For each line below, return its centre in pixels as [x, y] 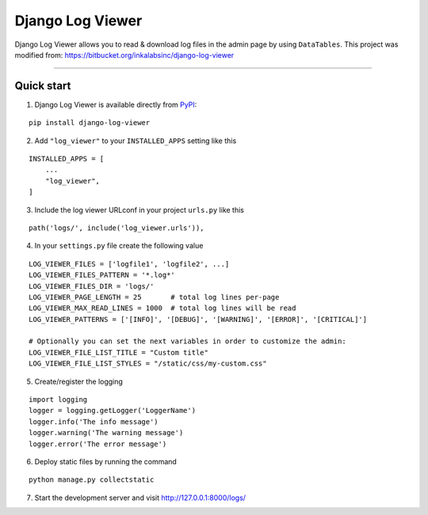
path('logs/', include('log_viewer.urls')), [117, 228]
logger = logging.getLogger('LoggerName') [113, 411]
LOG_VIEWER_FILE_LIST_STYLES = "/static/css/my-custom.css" [148, 364]
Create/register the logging [78, 381]
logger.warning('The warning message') [106, 433]
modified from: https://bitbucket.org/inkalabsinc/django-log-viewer [124, 55]
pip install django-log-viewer [90, 123]
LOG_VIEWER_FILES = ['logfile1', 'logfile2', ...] [129, 264]
